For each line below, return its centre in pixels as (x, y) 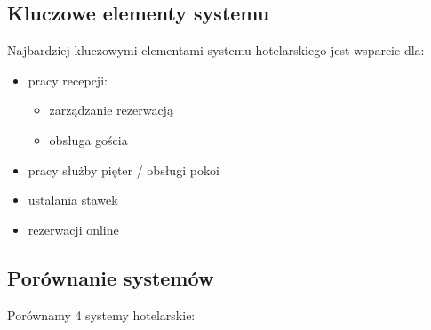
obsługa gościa (88, 139)
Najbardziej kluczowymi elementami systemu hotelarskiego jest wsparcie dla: (216, 50)
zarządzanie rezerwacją (111, 110)
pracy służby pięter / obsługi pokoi (124, 169)
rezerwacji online (73, 229)
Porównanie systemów (111, 277)
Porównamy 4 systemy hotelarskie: (101, 314)
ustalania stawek (73, 200)
